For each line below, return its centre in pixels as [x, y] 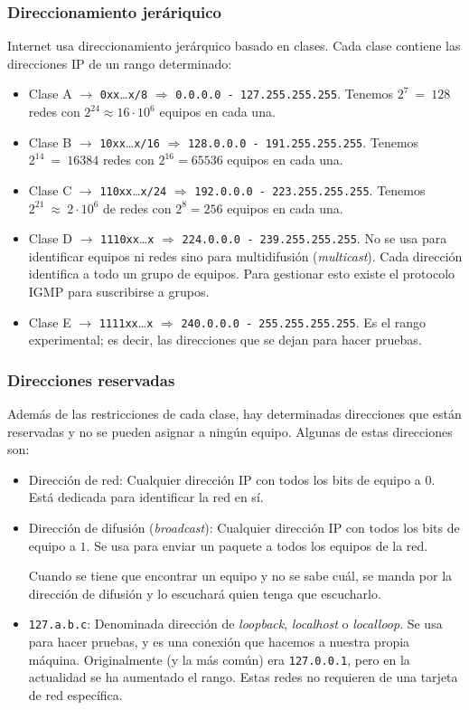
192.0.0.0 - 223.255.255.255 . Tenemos [310, 189]
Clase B [50, 142]
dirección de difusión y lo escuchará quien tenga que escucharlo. [205, 593]
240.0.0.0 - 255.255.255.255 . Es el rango [303, 322]
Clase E [50, 322]
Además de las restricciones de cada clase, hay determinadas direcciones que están [234, 414]
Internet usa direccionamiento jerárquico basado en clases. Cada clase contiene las [234, 46]
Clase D [50, 238]
